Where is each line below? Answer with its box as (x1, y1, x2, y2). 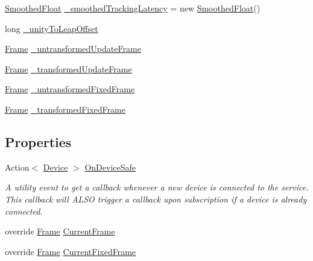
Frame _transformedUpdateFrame (5, 62, 132, 75)
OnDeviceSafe (84, 160, 136, 173)
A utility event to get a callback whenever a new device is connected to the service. (5, 181, 309, 193)
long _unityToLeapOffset (5, 22, 98, 34)
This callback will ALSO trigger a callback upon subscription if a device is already (5, 192, 307, 205)
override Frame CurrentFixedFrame (5, 245, 136, 257)
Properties (5, 132, 72, 151)
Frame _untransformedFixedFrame (5, 83, 135, 95)
